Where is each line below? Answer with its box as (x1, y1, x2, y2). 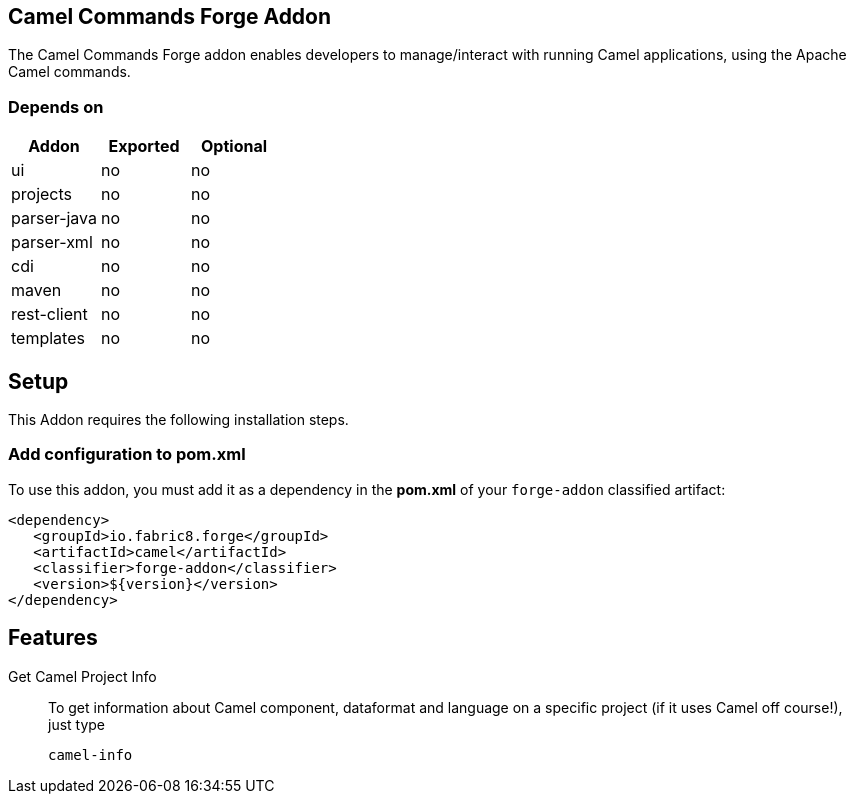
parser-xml (11, 232, 93, 253)
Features (8, 625, 98, 651)
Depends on (8, 96, 104, 117)
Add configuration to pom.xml (8, 444, 246, 465)
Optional (201, 136, 268, 157)
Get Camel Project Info (8, 667, 157, 685)
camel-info (48, 746, 133, 763)
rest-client (11, 304, 88, 325)
